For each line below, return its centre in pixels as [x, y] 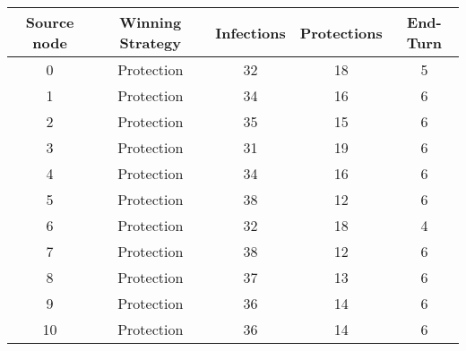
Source [50, 22]
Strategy [150, 43]
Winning [151, 22]
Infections [250, 32]
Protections [341, 32]
